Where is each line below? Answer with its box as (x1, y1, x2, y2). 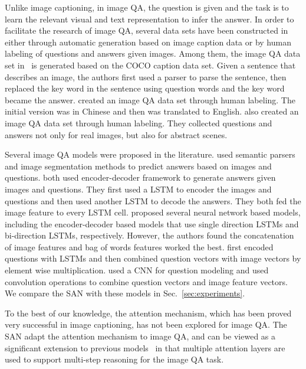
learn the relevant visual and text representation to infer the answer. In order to (5, 12, 294, 25)
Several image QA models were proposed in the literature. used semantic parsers (5, 148, 295, 161)
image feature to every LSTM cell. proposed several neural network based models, (5, 206, 301, 218)
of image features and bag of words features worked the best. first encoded (5, 240, 274, 253)
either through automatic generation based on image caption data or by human (5, 35, 291, 48)
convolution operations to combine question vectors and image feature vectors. (5, 275, 288, 288)
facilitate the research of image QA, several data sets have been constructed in (5, 24, 288, 37)
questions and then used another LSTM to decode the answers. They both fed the (5, 194, 301, 207)
